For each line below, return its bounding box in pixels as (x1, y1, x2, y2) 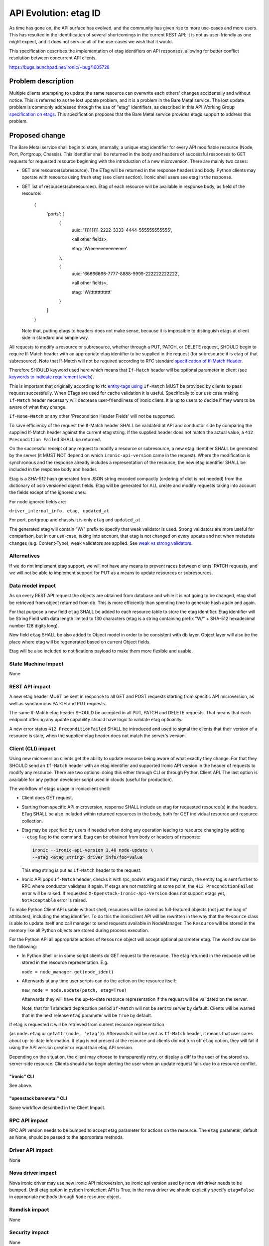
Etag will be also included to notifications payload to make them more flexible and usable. (9, 648, 193, 654)
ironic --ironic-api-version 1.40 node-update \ (32, 847, 153, 853)
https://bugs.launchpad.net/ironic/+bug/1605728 (9, 64, 110, 70)
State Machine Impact (9, 660, 64, 667)
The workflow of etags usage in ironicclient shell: (9, 785, 111, 791)
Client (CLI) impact (9, 745, 56, 752)
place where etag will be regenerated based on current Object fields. (9, 638, 151, 645)
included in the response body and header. (9, 467, 98, 472)
